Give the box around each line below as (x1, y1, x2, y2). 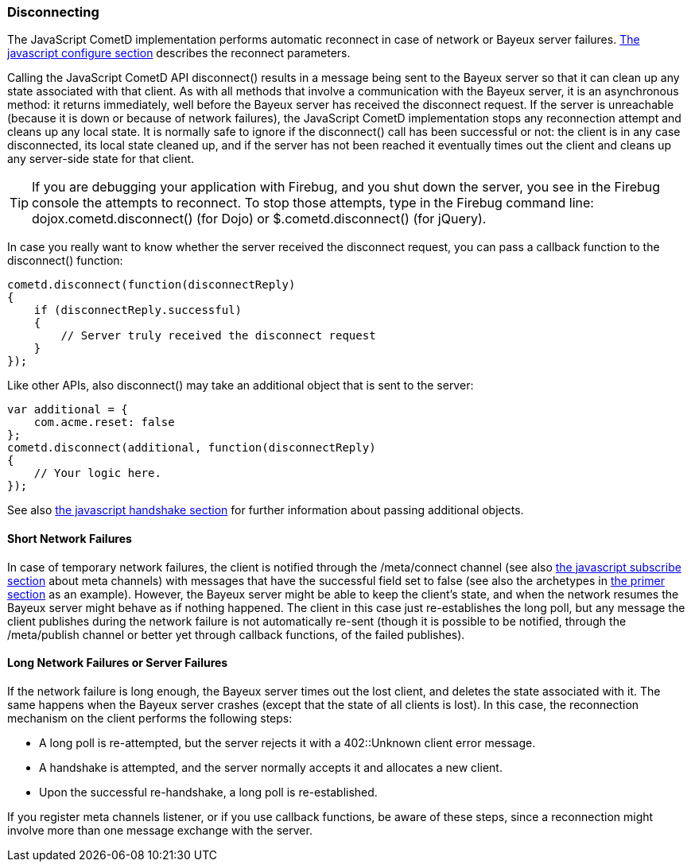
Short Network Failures (7, 531, 132, 545)
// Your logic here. (33, 467, 161, 480)
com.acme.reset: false (33, 416, 175, 429)
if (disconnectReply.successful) (33, 304, 243, 317)
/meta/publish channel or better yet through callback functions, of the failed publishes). (7, 627, 465, 641)
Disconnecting (7, 4, 99, 20)
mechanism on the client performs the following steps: (7, 711, 293, 725)
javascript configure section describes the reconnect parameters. (7, 46, 351, 60)
